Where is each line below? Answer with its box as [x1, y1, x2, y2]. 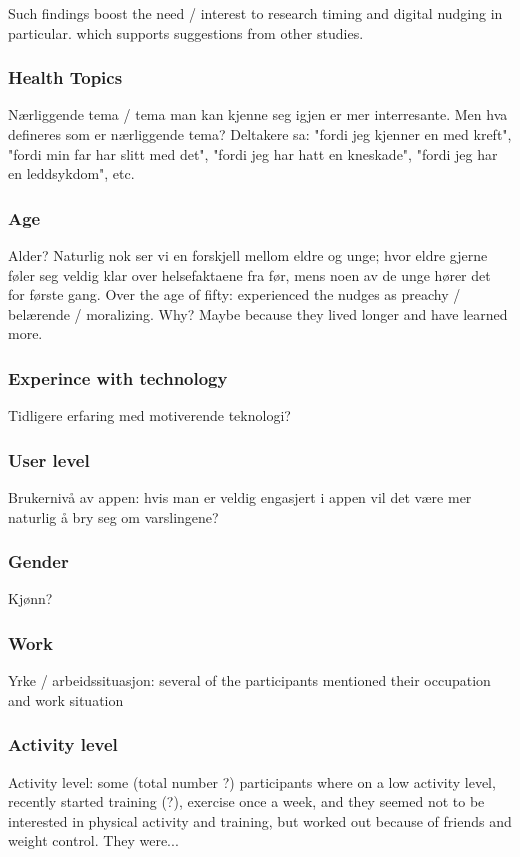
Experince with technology [8, 365, 228, 390]
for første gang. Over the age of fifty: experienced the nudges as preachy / [8, 284, 461, 305]
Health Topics [8, 65, 123, 90]
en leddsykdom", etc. [8, 163, 135, 184]
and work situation [8, 689, 124, 710]
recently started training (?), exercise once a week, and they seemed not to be [8, 791, 485, 812]
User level [8, 447, 90, 472]
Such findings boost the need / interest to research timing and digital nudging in [8, 3, 503, 23]
